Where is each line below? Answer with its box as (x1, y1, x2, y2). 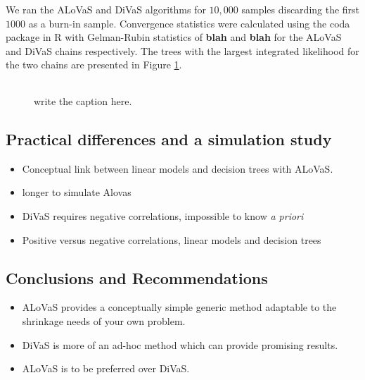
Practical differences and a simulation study (6, 128, 332, 149)
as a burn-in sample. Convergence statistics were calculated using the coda (28, 16, 350, 30)
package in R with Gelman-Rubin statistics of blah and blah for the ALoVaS (6, 30, 342, 44)
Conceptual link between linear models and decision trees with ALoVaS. (22, 161, 333, 176)
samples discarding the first (241, 2, 360, 16)
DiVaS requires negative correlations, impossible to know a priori (22, 208, 304, 223)
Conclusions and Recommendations (6, 266, 268, 288)
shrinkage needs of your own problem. (22, 313, 186, 328)
